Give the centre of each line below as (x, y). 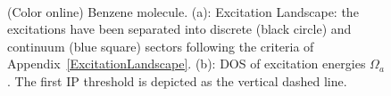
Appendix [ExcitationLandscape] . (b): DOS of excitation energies (187, 64)
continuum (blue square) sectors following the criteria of (161, 46)
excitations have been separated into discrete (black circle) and (179, 29)
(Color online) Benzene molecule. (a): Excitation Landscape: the (183, 11)
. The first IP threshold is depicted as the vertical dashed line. (177, 80)
